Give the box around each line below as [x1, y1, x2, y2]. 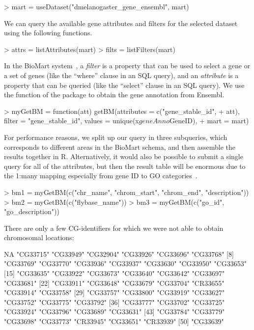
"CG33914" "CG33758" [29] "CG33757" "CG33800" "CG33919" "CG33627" [4, 287, 225, 298]
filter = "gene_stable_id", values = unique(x [4, 115, 139, 126]
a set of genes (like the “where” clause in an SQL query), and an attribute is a [4, 70, 239, 80]
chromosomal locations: [4, 232, 74, 243]
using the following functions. [4, 27, 92, 38]
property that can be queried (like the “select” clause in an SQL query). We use [4, 80, 245, 90]
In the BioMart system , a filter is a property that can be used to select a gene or [4, 60, 251, 71]
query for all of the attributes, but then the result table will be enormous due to [4, 161, 246, 171]
